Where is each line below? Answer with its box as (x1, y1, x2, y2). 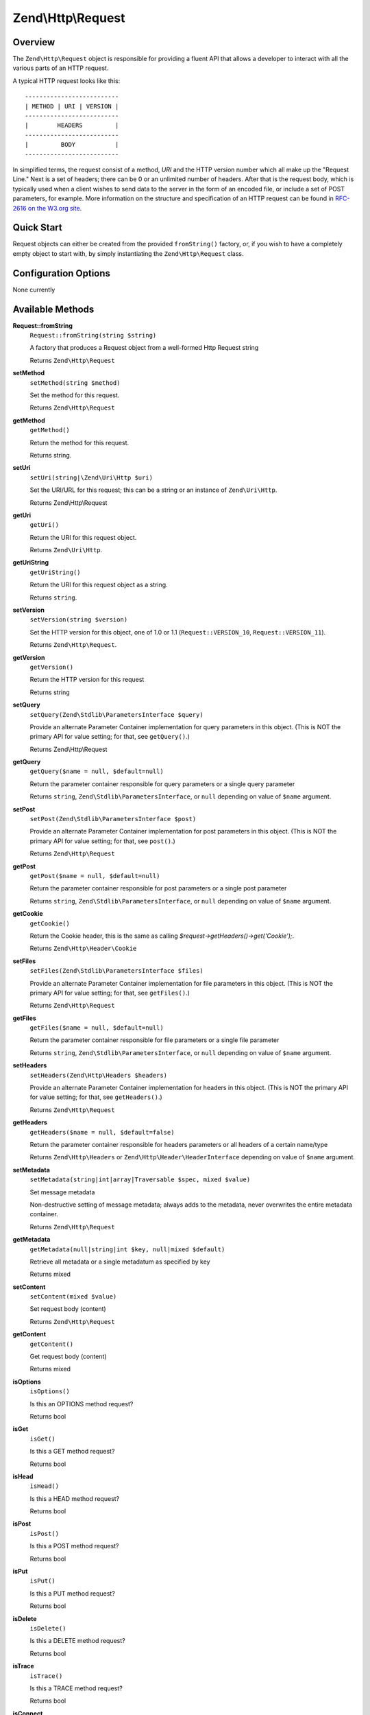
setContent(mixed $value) (29, 1293, 117, 1301)
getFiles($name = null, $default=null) (29, 1024, 164, 1032)
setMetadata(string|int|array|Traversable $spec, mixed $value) (29, 1176, 251, 1183)
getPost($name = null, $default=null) (29, 872, 160, 879)
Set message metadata (29, 1187, 95, 1196)
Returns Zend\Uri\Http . (29, 546, 103, 554)
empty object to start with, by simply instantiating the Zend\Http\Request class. (12, 249, 244, 257)
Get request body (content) (29, 1352, 107, 1361)
